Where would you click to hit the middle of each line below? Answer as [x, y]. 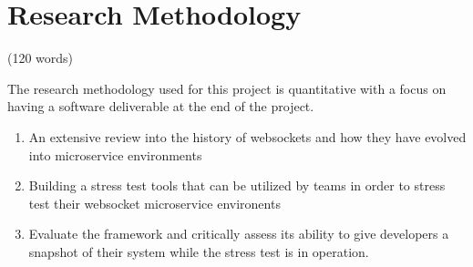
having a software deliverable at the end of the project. [161, 106]
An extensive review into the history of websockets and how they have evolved [247, 136]
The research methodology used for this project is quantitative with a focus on [227, 88]
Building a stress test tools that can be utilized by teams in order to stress [237, 185]
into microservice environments [115, 154]
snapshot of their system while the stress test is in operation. [199, 251]
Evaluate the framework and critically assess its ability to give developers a [239, 234]
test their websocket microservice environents [154, 203]
